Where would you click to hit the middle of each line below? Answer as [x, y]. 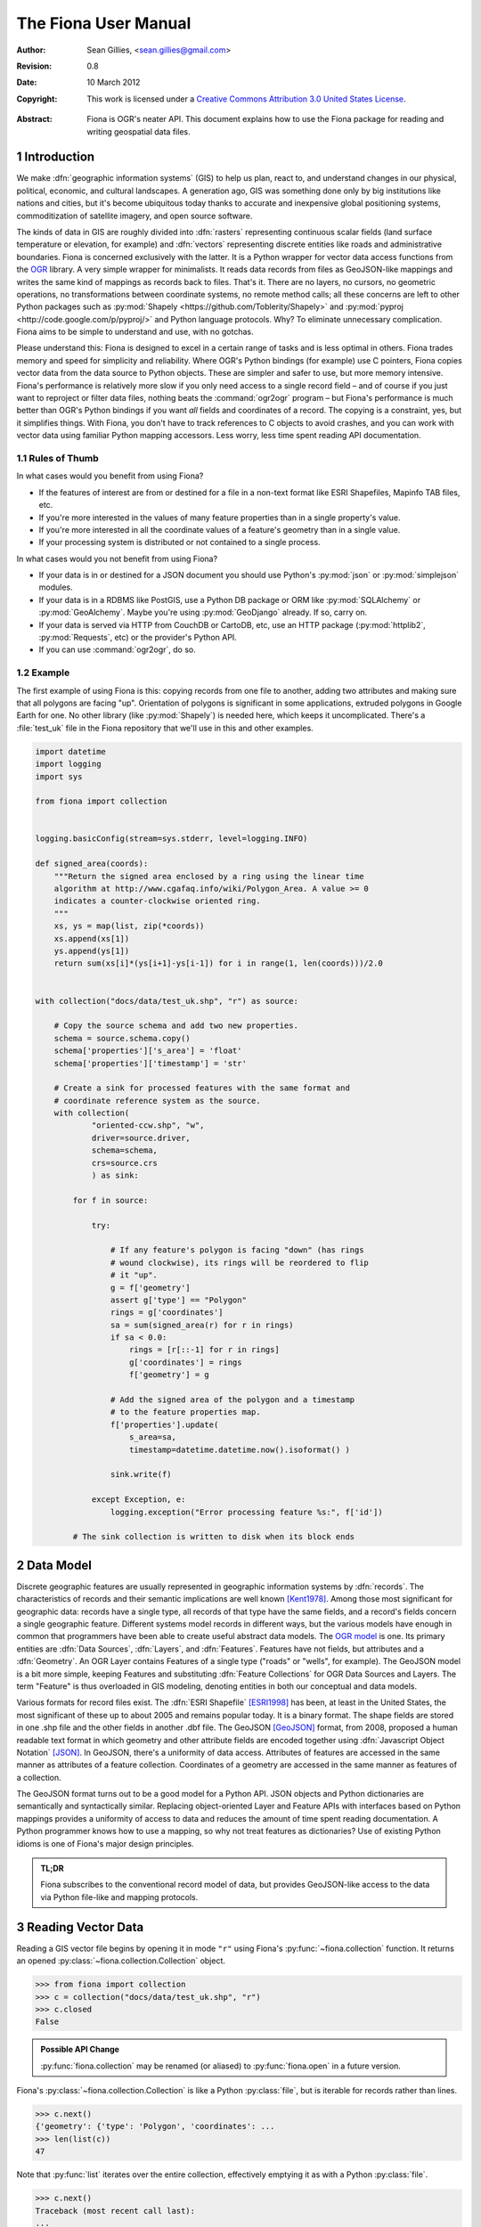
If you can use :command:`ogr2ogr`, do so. [117, 649]
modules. [56, 587]
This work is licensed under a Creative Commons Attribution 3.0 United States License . [246, 99]
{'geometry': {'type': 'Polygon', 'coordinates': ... [155, 2126]
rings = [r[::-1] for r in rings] [204, 1350]
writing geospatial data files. [139, 131]
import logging [68, 764]
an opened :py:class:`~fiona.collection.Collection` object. [121, 1961]
